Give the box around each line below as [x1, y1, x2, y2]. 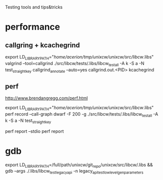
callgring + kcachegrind [5, 41, 80, 49]
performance [5, 22, 60, 32]
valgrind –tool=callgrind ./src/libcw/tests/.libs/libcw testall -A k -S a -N [5, 60, 144, 67]
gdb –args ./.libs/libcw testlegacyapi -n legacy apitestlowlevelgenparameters [5, 168, 144, 175]
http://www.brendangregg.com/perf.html [5, 95, 88, 101]
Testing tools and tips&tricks [5, 4, 63, 10]
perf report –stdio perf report [5, 128, 64, 134]
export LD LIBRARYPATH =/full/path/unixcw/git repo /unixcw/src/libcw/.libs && [5, 162, 153, 169]
